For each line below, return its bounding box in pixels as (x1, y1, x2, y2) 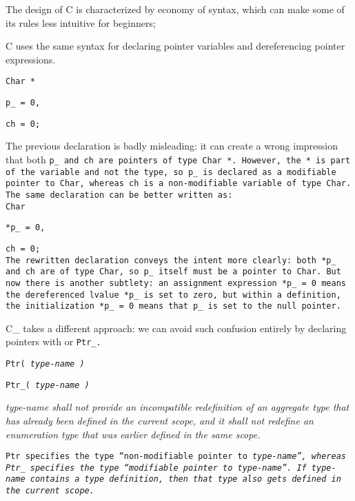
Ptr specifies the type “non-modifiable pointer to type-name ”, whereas (6, 451, 346, 462)
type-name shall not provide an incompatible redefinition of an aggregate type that (6, 400, 349, 414)
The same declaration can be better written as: (6, 190, 233, 200)
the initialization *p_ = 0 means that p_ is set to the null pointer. (6, 301, 341, 311)
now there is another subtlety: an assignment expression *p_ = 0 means (6, 278, 346, 288)
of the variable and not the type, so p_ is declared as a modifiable (6, 167, 336, 177)
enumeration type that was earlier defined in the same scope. (6, 427, 261, 441)
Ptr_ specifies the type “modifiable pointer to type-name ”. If (6, 462, 307, 473)
